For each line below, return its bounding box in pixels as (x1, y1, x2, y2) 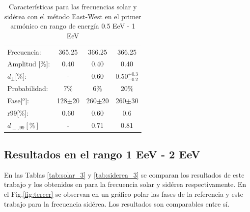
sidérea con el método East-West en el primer (4, 11, 141, 21)
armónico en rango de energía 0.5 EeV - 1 (10, 21, 136, 31)
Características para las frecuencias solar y (9, 1, 137, 11)
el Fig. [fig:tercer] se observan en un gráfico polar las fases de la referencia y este (4, 189, 243, 199)
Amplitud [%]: (7, 59, 50, 69)
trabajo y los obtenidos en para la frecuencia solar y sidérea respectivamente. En (4, 179, 247, 189)
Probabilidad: (7, 83, 48, 93)
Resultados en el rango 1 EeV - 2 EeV (4, 147, 200, 162)
